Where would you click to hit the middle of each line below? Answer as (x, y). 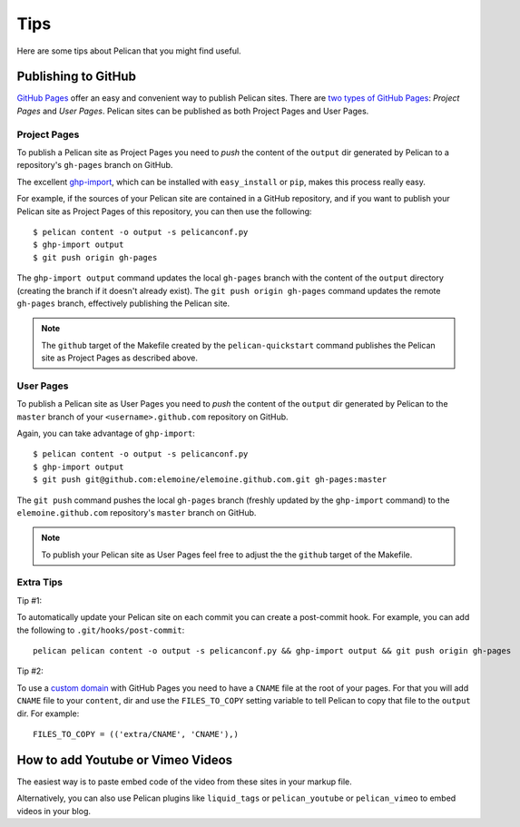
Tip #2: (30, 671)
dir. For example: (48, 714)
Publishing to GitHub (76, 77)
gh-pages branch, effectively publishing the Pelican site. (123, 303)
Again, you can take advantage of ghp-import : (106, 433)
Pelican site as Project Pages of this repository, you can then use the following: (164, 211)
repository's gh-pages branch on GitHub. (95, 165)
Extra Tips (40, 583)
